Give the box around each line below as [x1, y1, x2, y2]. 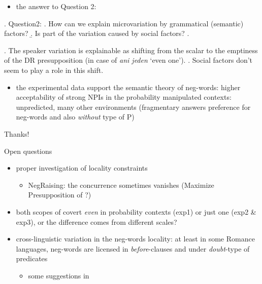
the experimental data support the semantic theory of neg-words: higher [16, 82, 241, 92]
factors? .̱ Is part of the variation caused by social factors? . [4, 28, 189, 38]
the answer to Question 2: [16, 1, 96, 11]
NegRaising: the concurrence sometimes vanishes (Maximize [28, 179, 214, 190]
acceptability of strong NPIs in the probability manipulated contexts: [16, 92, 232, 102]
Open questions [4, 145, 52, 156]
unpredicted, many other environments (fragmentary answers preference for [16, 101, 251, 112]
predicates [16, 253, 48, 264]
